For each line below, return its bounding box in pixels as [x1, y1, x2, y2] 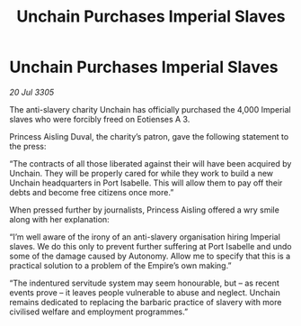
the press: [9, 140, 47, 151]
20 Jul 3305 [9, 86, 55, 97]
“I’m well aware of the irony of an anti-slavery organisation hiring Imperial [9, 231, 281, 242]
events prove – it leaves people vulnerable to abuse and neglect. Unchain [9, 286, 280, 298]
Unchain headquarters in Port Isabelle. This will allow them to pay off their [9, 177, 283, 188]
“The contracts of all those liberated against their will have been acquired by [9, 158, 292, 168]
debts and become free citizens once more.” [9, 186, 174, 197]
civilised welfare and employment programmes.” [9, 306, 189, 317]
